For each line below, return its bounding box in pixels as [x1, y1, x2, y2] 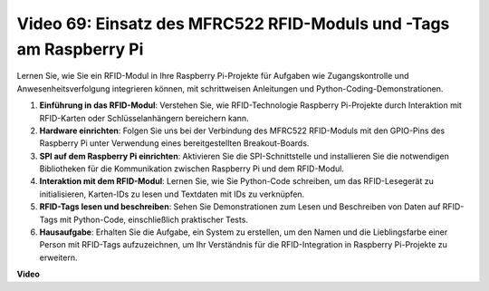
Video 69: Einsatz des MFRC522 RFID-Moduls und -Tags [16, 14, 450, 34]
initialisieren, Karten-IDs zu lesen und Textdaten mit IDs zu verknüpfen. [39, 189, 305, 199]
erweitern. [39, 252, 78, 263]
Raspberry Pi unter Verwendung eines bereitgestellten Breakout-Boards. [39, 138, 310, 149]
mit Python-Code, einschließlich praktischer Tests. [59, 214, 249, 225]
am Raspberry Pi [16, 39, 144, 59]
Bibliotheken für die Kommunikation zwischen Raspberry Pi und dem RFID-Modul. [39, 163, 344, 174]
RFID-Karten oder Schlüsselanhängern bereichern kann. [39, 112, 249, 123]
